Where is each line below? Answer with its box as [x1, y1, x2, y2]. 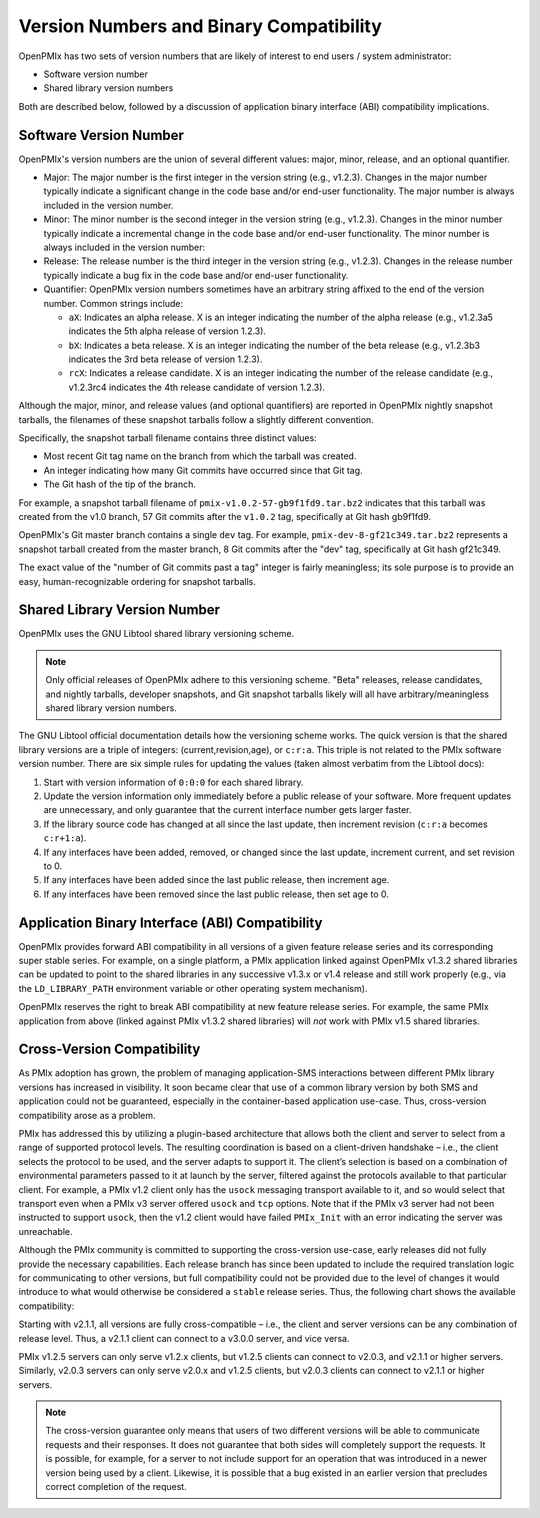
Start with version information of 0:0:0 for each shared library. [43, 776, 304, 788]
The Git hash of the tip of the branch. [43, 478, 197, 490]
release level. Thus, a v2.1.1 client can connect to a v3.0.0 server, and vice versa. [18, 1332, 350, 1344]
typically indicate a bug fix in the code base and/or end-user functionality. [43, 269, 349, 281]
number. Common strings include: [43, 297, 184, 309]
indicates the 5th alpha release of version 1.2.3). [68, 325, 267, 337]
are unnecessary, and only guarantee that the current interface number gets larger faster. [43, 804, 412, 816]
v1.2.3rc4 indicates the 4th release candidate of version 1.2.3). [68, 381, 325, 393]
